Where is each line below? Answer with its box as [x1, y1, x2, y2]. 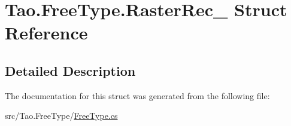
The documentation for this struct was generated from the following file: [5, 89, 270, 102]
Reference [5, 20, 88, 45]
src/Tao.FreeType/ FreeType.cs [5, 109, 118, 122]
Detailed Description [5, 61, 136, 79]
